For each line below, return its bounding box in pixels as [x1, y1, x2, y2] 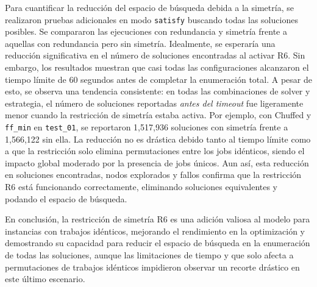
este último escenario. [5, 272, 85, 285]
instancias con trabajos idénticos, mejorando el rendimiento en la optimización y [5, 224, 305, 237]
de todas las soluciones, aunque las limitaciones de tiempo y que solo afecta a [5, 249, 294, 261]
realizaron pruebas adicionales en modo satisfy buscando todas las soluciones [5, 13, 298, 26]
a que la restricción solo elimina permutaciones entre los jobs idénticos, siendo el [5, 144, 305, 157]
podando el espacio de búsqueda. [5, 192, 127, 205]
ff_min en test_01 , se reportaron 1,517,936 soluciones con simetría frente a [5, 121, 288, 133]
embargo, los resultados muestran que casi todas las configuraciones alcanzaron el [5, 61, 309, 74]
